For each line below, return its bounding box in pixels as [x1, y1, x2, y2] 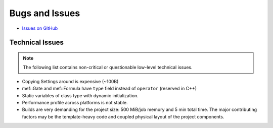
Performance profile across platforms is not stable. [22, 99, 128, 105]
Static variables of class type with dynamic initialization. [22, 92, 139, 98]
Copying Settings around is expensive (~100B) [22, 78, 119, 84]
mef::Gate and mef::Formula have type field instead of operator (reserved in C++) [22, 86, 197, 92]
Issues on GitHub [22, 25, 58, 31]
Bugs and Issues [9, 8, 80, 19]
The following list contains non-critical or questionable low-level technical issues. [23, 65, 193, 71]
